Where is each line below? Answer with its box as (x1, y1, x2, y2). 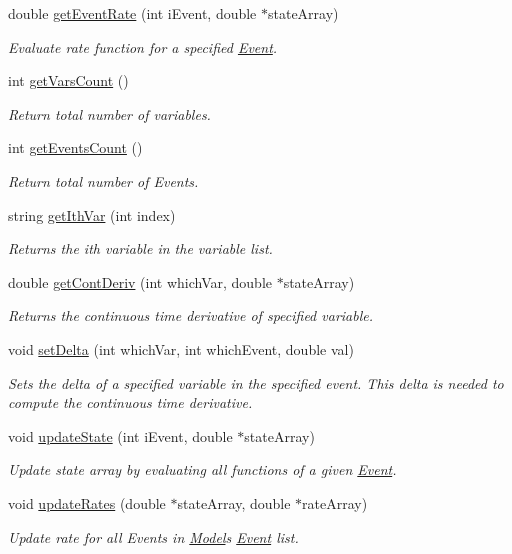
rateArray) (302, 492, 368, 513)
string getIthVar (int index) (8, 204, 176, 225)
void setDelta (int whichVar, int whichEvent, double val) (8, 338, 354, 359)
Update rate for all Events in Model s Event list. (8, 526, 299, 547)
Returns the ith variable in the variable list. (8, 238, 273, 259)
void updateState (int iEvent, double (8, 425, 233, 446)
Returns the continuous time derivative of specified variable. (8, 305, 374, 326)
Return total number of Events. (8, 170, 199, 191)
